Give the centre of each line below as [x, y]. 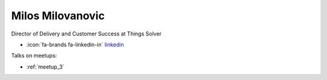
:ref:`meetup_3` [45, 67]
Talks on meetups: [34, 56]
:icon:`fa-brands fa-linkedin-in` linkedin [75, 45]
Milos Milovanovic [58, 16]
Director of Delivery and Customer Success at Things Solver [86, 34]
